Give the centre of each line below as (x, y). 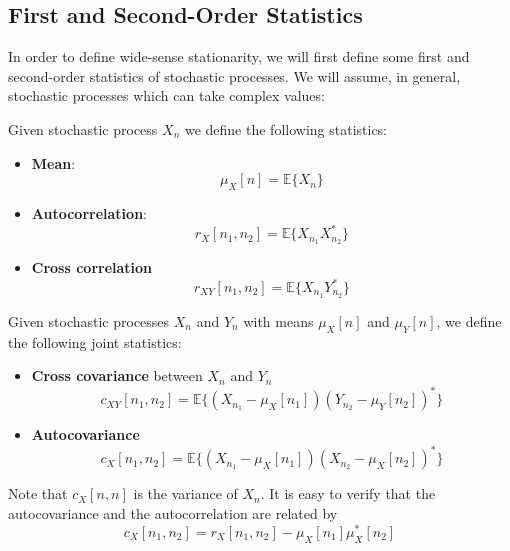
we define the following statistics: (286, 128)
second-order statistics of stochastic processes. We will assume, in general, (234, 75)
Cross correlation (92, 266)
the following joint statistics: (95, 341)
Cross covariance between (117, 375)
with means (278, 320)
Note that (38, 493)
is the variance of (185, 493)
